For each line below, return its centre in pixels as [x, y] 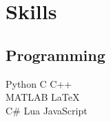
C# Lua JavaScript [47, 110]
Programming [55, 54]
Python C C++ [39, 83]
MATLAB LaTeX [43, 97]
